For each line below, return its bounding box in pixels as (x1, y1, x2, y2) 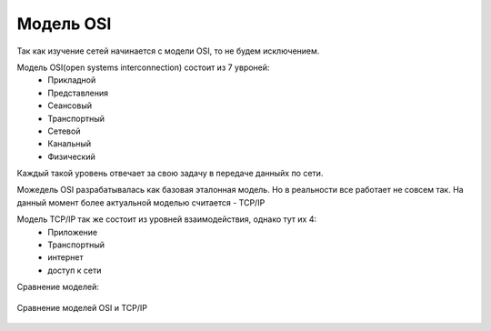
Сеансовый (47, 100, 93, 111)
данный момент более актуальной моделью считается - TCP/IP (16, 196, 266, 208)
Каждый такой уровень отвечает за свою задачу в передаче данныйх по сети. (16, 168, 324, 179)
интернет (47, 252, 84, 263)
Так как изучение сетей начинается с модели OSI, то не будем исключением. (16, 45, 320, 56)
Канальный (47, 138, 92, 149)
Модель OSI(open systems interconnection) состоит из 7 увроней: (16, 62, 270, 73)
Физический (47, 151, 95, 162)
